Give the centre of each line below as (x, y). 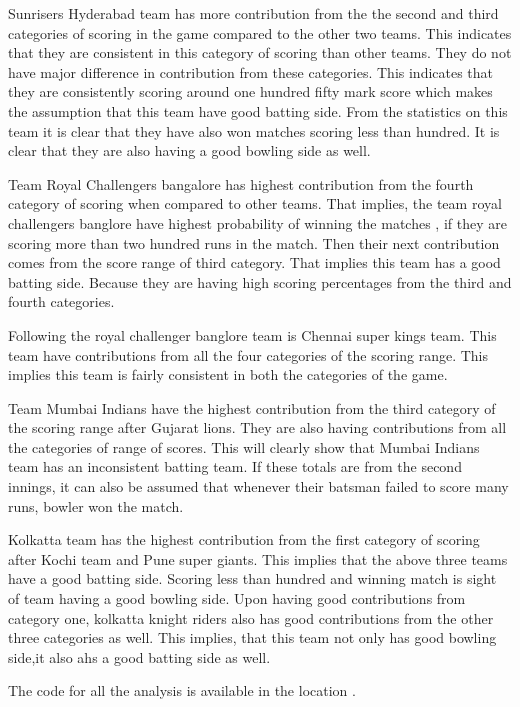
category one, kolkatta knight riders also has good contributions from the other (251, 617)
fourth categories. (61, 301)
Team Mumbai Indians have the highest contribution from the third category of (252, 407)
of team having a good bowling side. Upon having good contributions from (237, 598)
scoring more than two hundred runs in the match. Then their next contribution (254, 242)
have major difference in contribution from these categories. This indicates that (251, 71)
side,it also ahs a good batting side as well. (139, 656)
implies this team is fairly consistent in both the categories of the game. (228, 374)
